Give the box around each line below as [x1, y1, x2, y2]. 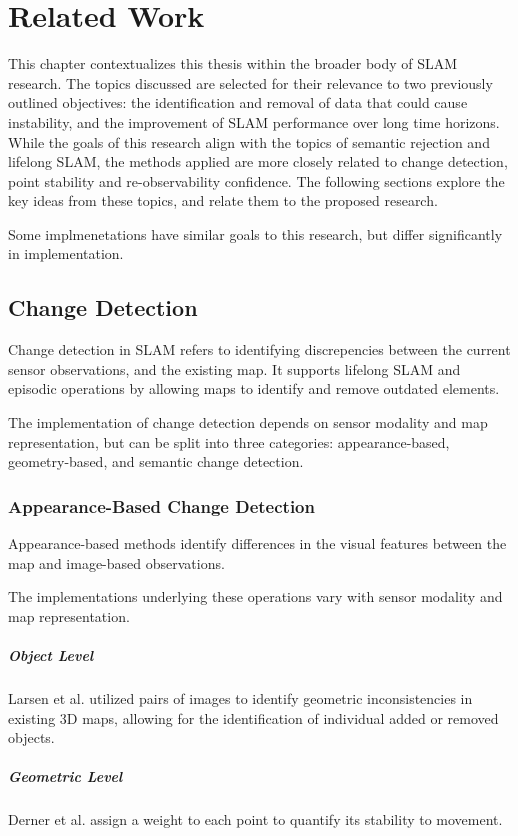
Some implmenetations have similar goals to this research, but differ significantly [8, 223, 503, 244]
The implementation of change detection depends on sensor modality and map [8, 412, 488, 433]
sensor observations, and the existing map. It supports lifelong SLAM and [8, 358, 461, 379]
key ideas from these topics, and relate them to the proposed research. [8, 190, 438, 211]
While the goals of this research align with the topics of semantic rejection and [8, 131, 490, 152]
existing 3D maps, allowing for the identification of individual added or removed [8, 707, 499, 728]
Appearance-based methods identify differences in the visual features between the [8, 533, 507, 554]
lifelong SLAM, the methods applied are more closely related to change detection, [8, 151, 508, 172]
